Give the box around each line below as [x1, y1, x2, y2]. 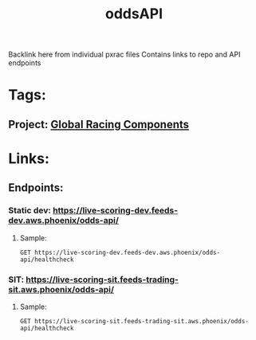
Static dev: [8, 205, 52, 216]
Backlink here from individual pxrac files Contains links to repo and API [8, 49, 241, 60]
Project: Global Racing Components [8, 117, 190, 131]
